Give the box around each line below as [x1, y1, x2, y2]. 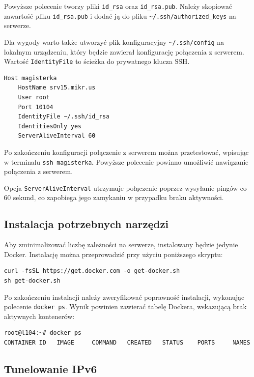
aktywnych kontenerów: [4, 311, 75, 321]
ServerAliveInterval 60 [18, 132, 96, 140]
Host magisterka [4, 74, 57, 82]
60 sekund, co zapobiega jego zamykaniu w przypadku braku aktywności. [4, 192, 224, 203]
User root [18, 94, 50, 101]
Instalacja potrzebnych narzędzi [4, 216, 169, 232]
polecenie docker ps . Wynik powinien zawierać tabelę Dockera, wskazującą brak [4, 301, 247, 312]
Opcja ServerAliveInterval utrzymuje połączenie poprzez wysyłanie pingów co [4, 182, 247, 193]
